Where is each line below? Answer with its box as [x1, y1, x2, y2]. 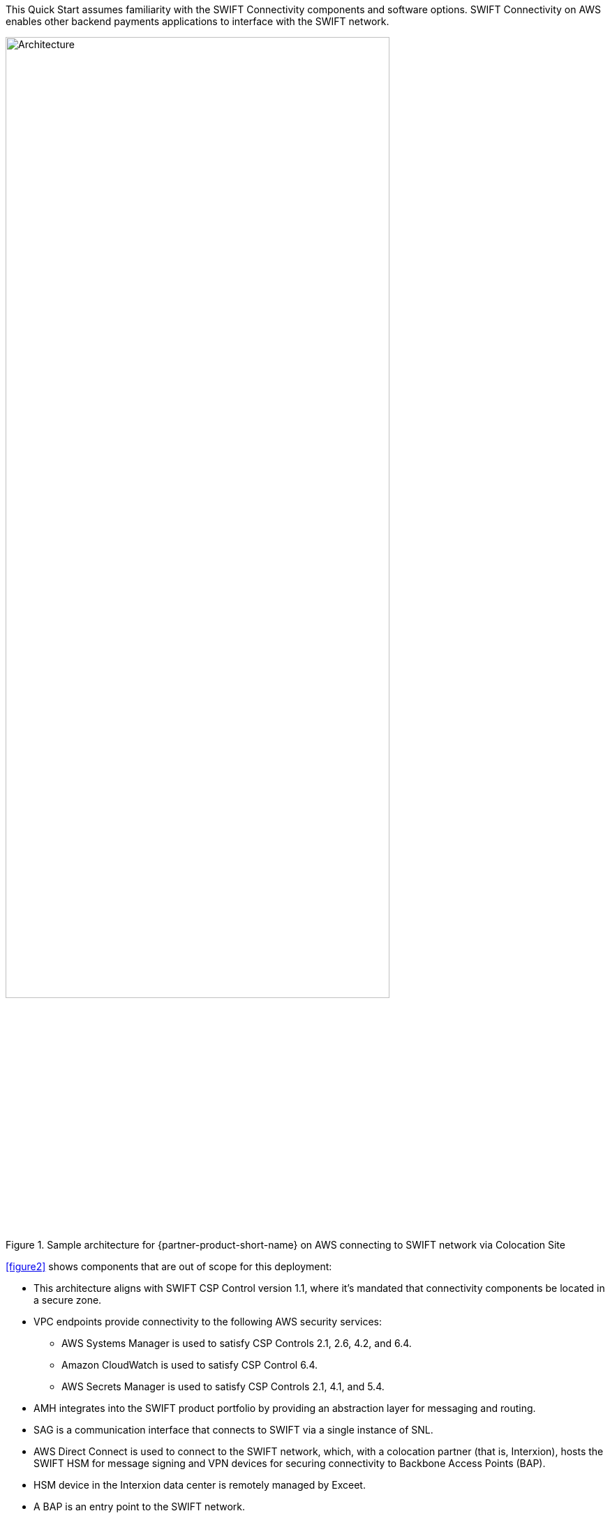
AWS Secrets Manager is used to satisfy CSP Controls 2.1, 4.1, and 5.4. [61, 1380, 385, 1392]
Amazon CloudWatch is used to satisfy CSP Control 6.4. [61, 1358, 318, 1371]
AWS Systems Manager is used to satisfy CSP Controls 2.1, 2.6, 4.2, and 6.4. [61, 1337, 412, 1349]
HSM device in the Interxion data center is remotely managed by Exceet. [34, 1478, 366, 1491]
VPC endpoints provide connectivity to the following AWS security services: [34, 1315, 382, 1327]
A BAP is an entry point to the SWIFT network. [34, 1500, 246, 1512]
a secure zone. [34, 1293, 102, 1306]
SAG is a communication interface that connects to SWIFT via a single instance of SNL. [34, 1423, 433, 1436]
